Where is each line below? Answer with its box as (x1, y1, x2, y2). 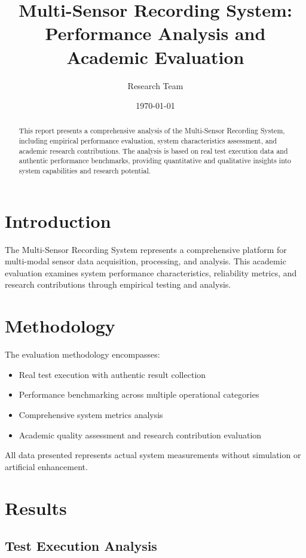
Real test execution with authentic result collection (19, 368, 206, 380)
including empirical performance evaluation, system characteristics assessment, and (19, 136, 277, 146)
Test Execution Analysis (5, 536, 157, 555)
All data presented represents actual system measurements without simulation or (5, 449, 301, 461)
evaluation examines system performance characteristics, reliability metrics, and (5, 266, 297, 279)
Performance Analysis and (45, 21, 266, 45)
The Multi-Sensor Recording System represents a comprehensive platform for (5, 243, 287, 255)
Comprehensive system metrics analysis (19, 408, 163, 420)
